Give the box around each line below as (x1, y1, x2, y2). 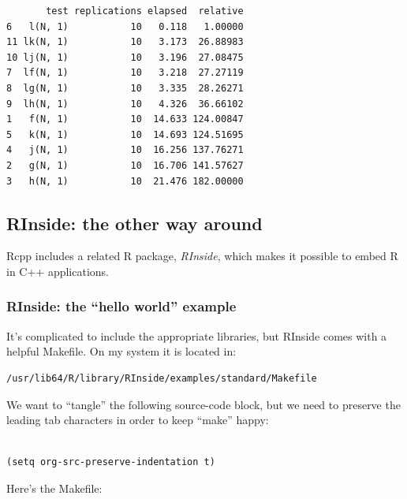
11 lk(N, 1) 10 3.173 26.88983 (6, 36, 244, 48)
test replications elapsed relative (46, 6, 244, 17)
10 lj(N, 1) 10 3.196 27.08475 (6, 51, 244, 63)
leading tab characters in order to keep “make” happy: (6, 411, 269, 428)
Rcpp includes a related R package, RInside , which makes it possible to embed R (6, 248, 398, 264)
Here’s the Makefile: (6, 479, 103, 496)
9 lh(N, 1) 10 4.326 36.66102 (6, 98, 244, 110)
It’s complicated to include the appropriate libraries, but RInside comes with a (6, 327, 387, 344)
